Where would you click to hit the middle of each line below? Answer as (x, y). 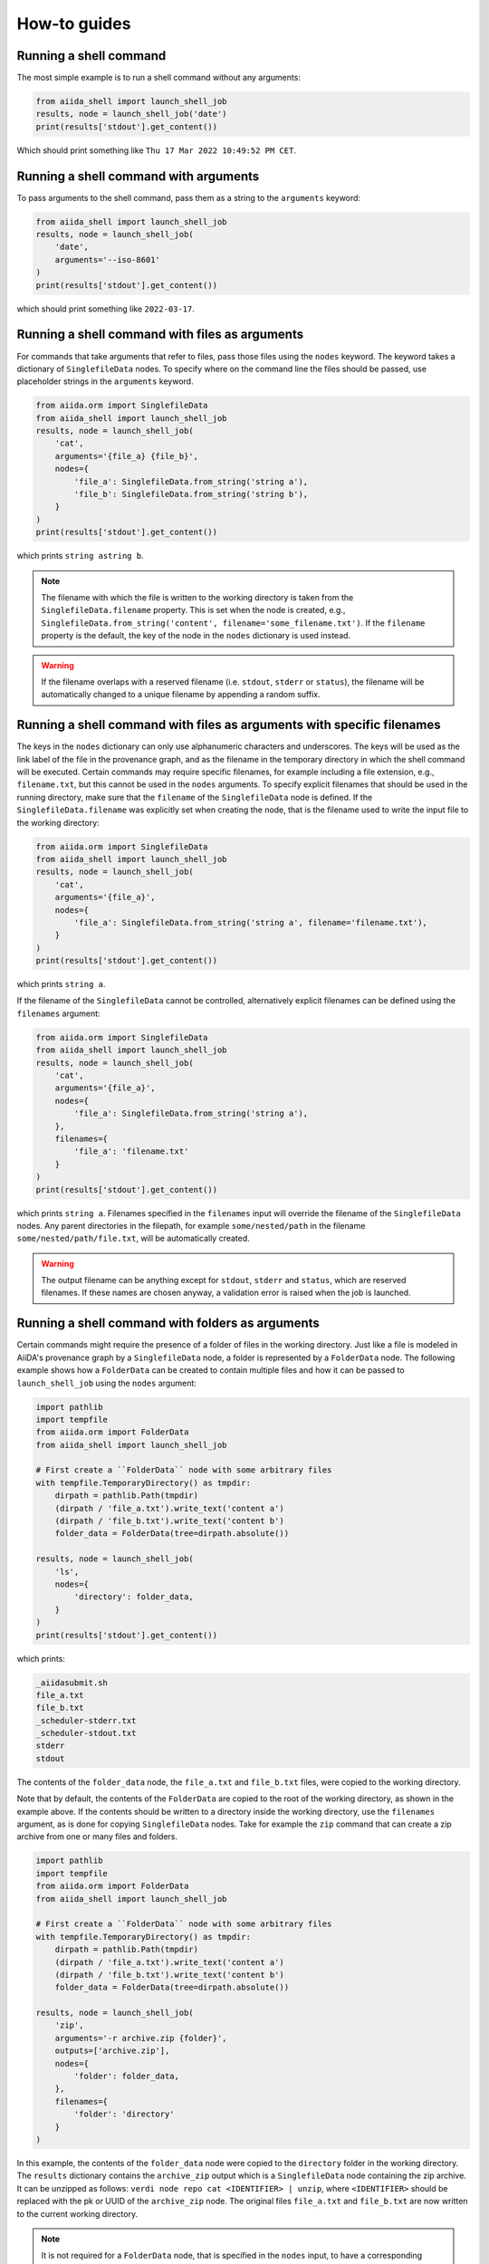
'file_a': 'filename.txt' (131, 1151)
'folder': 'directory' (125, 2114)
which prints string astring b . (80, 556)
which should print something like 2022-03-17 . (105, 309)
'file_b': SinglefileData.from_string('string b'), (191, 494)
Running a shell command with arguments (138, 176)
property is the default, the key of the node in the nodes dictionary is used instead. (196, 636)
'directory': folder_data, (134, 1597)
